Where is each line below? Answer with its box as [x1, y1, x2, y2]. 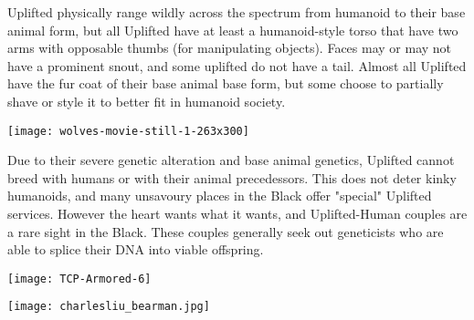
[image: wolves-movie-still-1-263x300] [7, 124, 249, 138]
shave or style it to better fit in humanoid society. [7, 91, 286, 110]
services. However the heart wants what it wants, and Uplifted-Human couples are [7, 204, 468, 222]
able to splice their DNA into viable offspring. [7, 240, 264, 259]
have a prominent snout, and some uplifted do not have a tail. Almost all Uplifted [7, 56, 467, 75]
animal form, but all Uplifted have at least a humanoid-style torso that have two [7, 20, 458, 39]
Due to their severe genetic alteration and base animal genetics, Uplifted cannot [7, 150, 455, 170]
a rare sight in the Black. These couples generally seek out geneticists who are [7, 222, 444, 241]
